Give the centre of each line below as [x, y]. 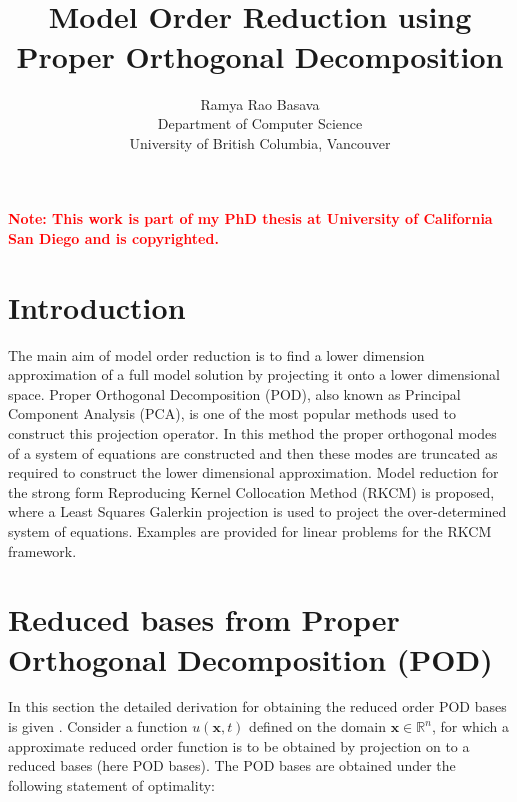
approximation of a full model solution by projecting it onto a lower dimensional [254, 374]
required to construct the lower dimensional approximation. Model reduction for [253, 472]
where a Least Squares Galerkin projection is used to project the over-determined [257, 511]
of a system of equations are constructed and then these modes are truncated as [253, 452]
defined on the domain [318, 726]
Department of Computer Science [260, 123]
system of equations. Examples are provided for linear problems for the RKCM [250, 530]
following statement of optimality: [111, 784]
